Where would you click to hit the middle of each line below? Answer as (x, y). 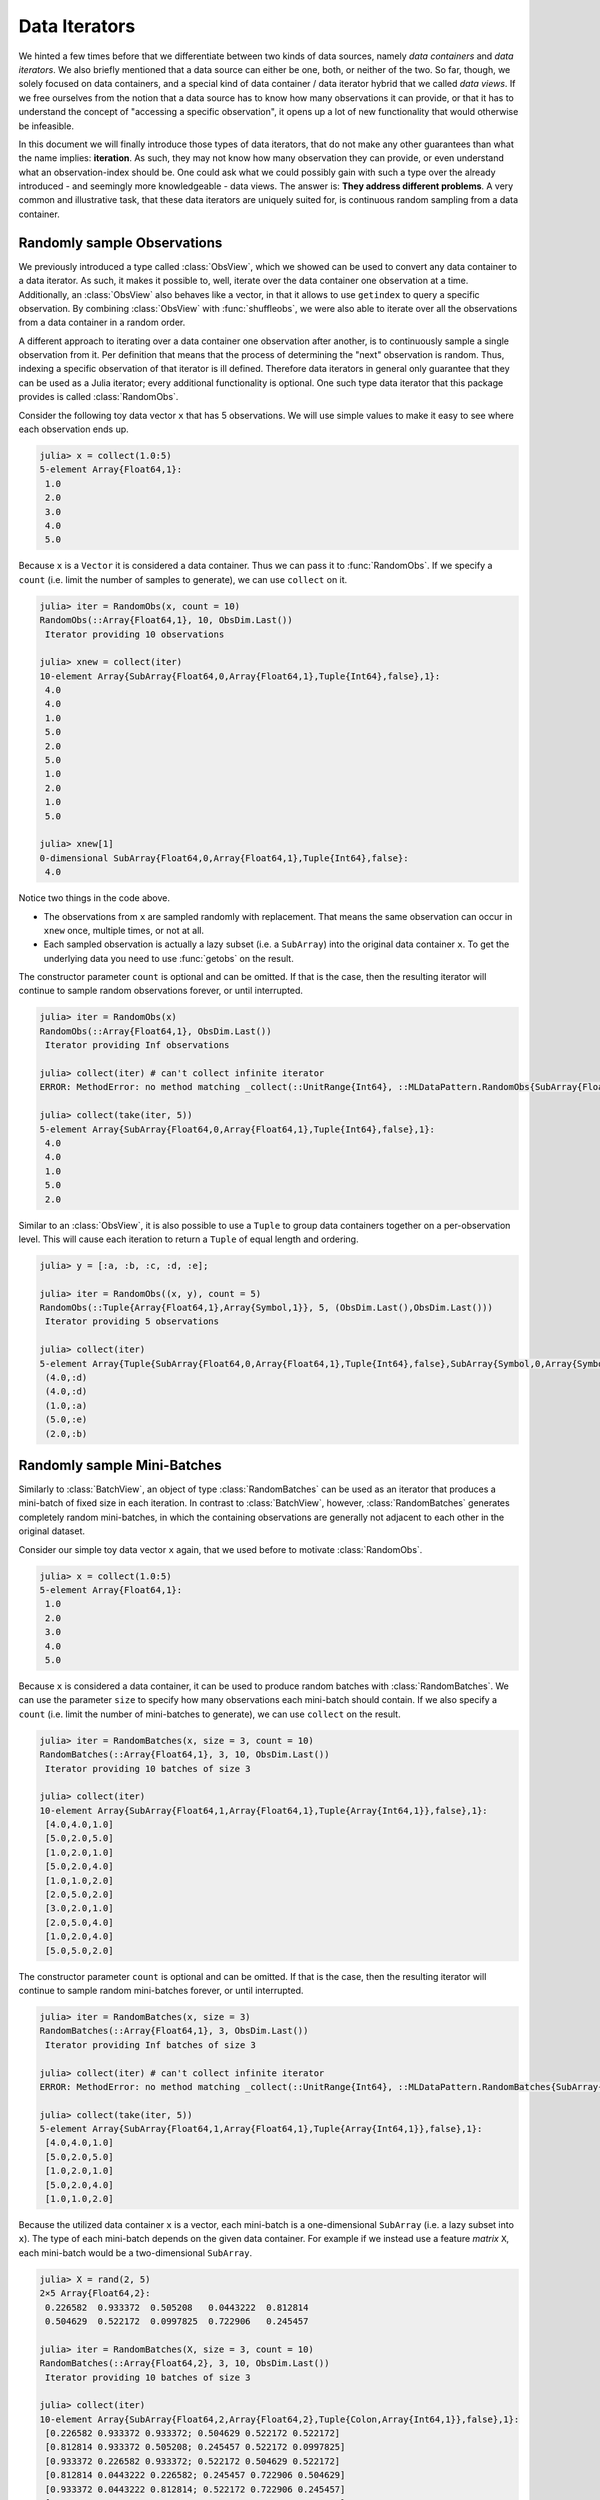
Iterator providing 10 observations (135, 634)
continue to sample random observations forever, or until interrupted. (161, 991)
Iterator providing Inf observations (137, 1045)
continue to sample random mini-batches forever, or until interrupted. (161, 1990)
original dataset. (51, 1531)
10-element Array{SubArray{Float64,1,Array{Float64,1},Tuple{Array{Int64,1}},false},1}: (264, 1810)
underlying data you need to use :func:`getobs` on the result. (168, 958)
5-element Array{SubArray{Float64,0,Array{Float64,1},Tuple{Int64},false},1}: (237, 1129)
